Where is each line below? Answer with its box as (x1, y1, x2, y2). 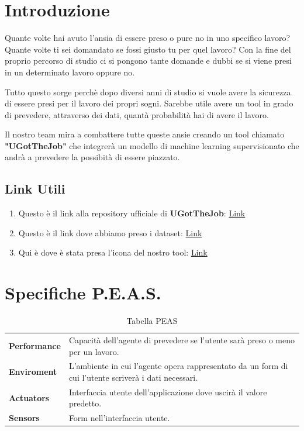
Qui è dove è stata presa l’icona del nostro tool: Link (18, 246, 208, 258)
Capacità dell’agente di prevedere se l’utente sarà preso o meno (68, 334, 295, 346)
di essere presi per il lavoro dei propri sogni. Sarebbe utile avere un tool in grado (5, 97, 293, 109)
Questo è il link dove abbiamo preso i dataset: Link (18, 226, 202, 239)
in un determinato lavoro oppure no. (5, 65, 135, 78)
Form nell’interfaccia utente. (68, 412, 170, 424)
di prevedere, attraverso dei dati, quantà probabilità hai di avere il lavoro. (5, 108, 269, 120)
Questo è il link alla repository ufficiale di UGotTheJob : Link (18, 207, 246, 219)
